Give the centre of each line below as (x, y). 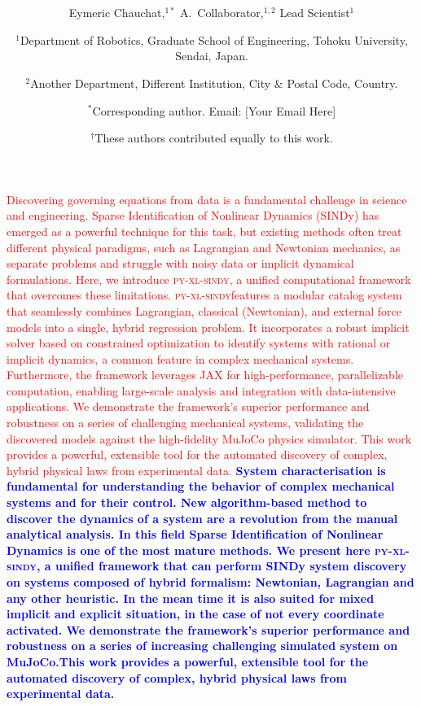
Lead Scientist (315, 13)
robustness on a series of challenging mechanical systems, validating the (185, 423)
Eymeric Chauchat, (117, 13)
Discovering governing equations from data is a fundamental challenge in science (207, 199)
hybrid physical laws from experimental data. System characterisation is (196, 470)
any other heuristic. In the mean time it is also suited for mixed (191, 598)
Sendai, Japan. (212, 56)
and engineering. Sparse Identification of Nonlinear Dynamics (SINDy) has (193, 215)
